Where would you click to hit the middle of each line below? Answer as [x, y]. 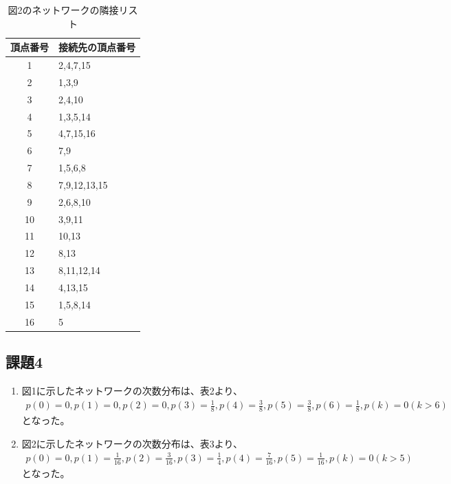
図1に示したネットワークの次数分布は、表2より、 [132, 390]
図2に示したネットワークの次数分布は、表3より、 [132, 443]
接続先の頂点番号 [97, 47]
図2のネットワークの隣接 [63, 10]
